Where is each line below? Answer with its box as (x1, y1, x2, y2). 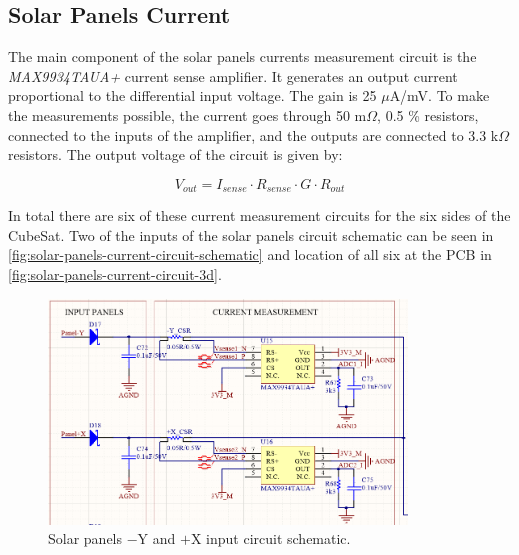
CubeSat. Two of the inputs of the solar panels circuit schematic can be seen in (8, 224, 494, 245)
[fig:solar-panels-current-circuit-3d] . (8, 264, 222, 284)
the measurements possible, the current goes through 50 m (8, 104, 367, 125)
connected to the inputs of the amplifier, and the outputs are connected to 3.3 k (8, 124, 499, 145)
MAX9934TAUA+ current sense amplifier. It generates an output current (8, 65, 458, 86)
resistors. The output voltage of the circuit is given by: (8, 144, 343, 165)
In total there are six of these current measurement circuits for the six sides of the (8, 205, 511, 226)
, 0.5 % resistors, (377, 104, 479, 125)
